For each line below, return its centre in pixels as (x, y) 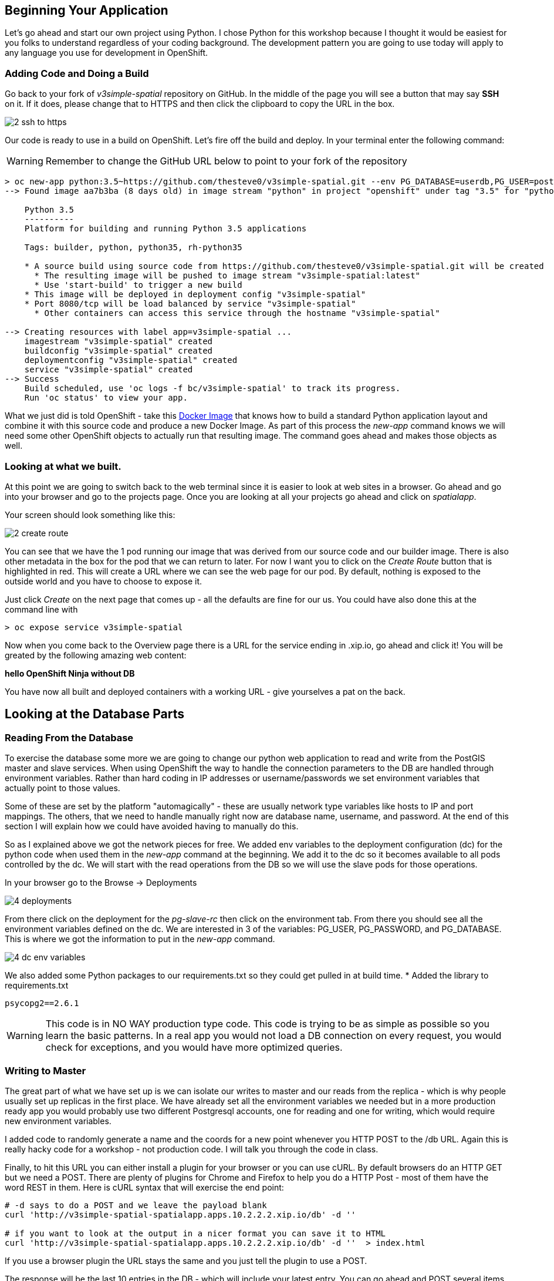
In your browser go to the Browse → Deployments (101, 883)
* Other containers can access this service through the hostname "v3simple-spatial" (237, 313)
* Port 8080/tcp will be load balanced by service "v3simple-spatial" (190, 304)
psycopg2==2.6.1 (42, 1003)
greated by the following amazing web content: (96, 655)
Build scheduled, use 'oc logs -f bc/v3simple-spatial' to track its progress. (212, 389)
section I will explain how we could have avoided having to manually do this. (152, 826)
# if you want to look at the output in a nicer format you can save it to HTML (195, 1233)
